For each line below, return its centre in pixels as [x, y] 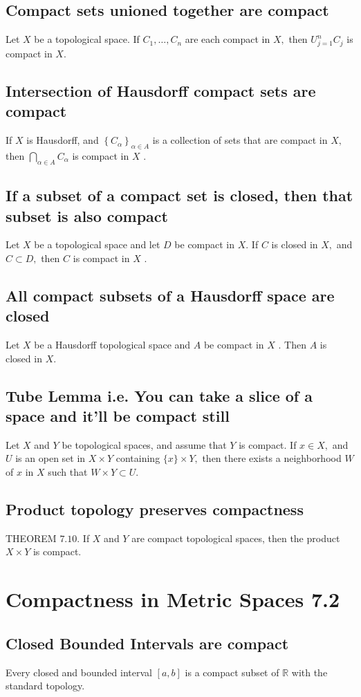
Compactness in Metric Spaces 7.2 [173, 599]
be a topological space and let [97, 244]
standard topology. [45, 686]
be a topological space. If [87, 39]
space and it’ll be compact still [118, 416]
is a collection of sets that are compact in [240, 140]
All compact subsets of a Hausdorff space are [170, 295]
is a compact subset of [232, 672]
